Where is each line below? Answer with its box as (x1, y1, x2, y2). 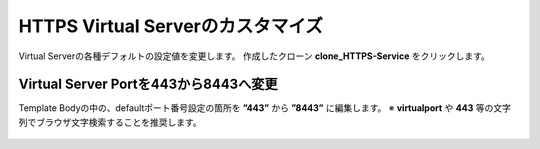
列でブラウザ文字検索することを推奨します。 (18, 116, 202, 128)
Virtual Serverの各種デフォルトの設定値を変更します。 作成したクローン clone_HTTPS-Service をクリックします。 (18, 50, 490, 62)
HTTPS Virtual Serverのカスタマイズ (18, 15, 324, 37)
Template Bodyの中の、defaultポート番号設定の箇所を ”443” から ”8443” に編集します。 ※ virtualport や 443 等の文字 (18, 102, 512, 114)
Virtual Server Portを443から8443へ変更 (18, 76, 278, 93)
